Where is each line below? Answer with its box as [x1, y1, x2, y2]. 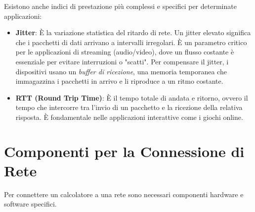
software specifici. [4, 199, 57, 209]
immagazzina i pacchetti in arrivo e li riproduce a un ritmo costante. [15, 76, 223, 86]
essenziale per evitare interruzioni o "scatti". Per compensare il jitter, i [15, 56, 229, 66]
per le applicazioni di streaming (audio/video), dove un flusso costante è [15, 47, 234, 57]
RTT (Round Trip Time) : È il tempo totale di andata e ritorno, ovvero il [15, 92, 248, 103]
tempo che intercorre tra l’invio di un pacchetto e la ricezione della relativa [15, 102, 243, 112]
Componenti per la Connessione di [4, 141, 245, 161]
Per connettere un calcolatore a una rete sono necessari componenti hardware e [4, 189, 244, 199]
